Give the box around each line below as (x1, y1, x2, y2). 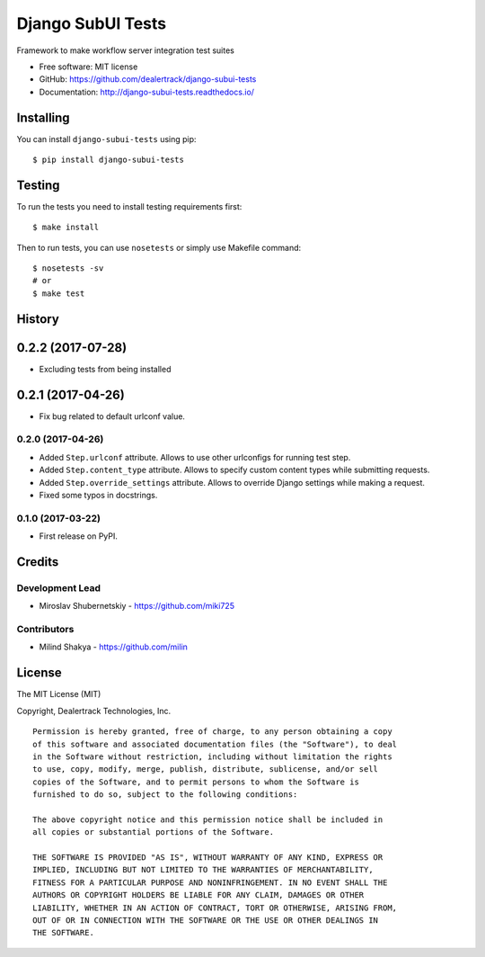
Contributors (16, 623, 75, 636)
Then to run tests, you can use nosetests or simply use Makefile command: (16, 242, 302, 253)
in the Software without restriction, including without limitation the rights (32, 751, 392, 762)
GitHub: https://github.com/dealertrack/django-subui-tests (39, 74, 257, 85)
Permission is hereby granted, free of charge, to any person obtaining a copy (32, 727, 392, 737)
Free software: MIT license (39, 61, 138, 72)
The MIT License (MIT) (16, 689, 101, 700)
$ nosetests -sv (32, 264, 104, 273)
